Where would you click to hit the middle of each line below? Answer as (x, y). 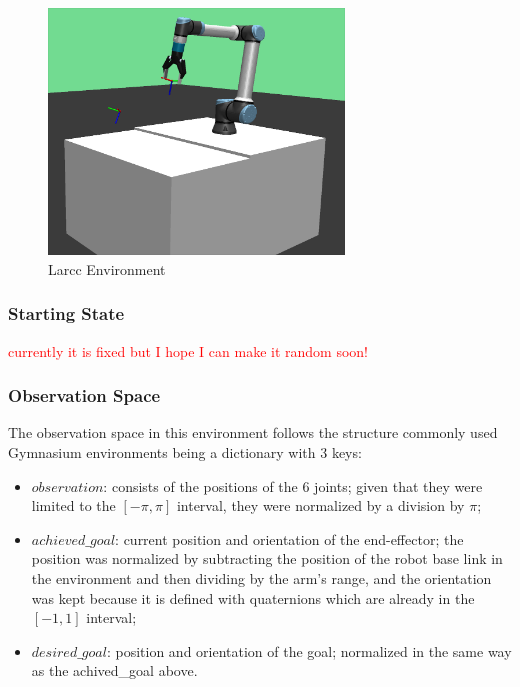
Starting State (66, 313)
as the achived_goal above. (114, 670)
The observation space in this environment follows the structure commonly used (253, 432)
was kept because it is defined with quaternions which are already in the (253, 597)
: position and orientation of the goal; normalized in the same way (309, 650)
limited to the (73, 505)
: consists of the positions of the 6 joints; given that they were (293, 485)
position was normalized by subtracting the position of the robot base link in (267, 558)
